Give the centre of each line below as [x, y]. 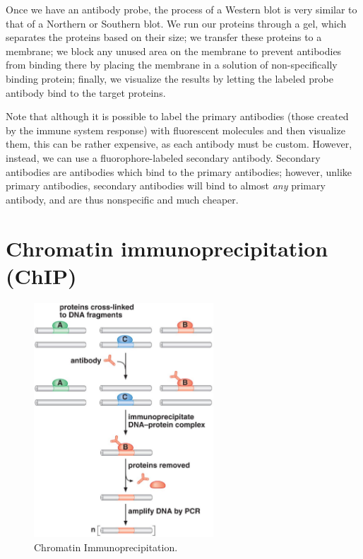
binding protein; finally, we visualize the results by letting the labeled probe [169, 78]
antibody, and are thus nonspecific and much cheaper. [122, 199]
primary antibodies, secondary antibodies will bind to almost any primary [166, 186]
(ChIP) [41, 275]
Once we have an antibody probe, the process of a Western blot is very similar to [181, 9]
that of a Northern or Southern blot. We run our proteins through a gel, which [176, 23]
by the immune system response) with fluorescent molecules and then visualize [175, 130]
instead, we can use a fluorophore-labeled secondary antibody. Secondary [163, 157]
